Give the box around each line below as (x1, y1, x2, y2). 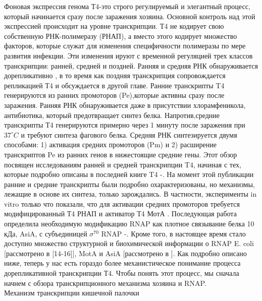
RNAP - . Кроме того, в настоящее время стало (101, 228, 246, 238)
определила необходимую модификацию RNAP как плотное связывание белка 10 (4, 218, 254, 229)
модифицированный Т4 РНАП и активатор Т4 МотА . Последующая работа (4, 208, 237, 219)
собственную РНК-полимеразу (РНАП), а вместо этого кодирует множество (4, 30, 237, 41)
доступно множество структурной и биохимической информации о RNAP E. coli (4, 238, 254, 249)
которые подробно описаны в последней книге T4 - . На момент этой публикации (4, 169, 254, 179)
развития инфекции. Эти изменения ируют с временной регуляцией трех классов (4, 50, 253, 61)
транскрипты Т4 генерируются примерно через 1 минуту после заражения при (4, 119, 245, 130)
